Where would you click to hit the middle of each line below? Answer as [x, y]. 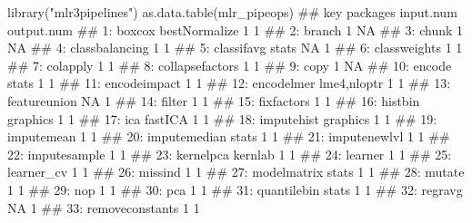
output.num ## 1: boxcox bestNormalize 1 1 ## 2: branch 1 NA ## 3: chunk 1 [236, 29]
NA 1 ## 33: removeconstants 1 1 [104, 207]
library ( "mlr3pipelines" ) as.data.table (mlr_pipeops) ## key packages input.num [232, 12]
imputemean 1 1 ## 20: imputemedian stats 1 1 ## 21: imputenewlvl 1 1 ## [229, 136]
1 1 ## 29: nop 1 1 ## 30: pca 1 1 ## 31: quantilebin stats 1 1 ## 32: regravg [235, 189]
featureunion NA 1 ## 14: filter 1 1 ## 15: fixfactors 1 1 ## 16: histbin [214, 100]
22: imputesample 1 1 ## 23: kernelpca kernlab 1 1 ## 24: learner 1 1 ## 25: [230, 154]
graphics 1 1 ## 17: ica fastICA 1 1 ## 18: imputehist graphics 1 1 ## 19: [222, 118]
